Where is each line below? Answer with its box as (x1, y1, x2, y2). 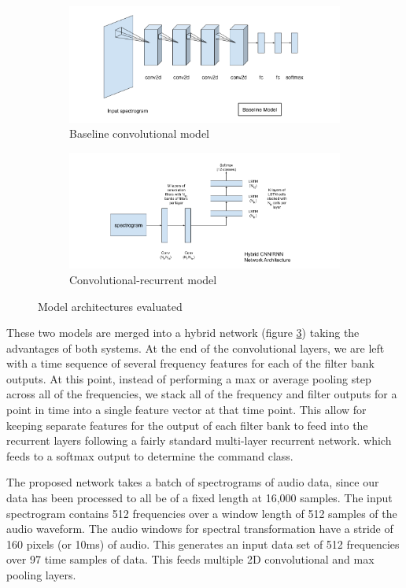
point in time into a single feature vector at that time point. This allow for (6, 401, 367, 418)
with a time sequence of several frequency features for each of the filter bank (6, 355, 375, 372)
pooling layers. (6, 567, 76, 582)
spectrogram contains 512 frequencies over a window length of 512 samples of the (6, 505, 397, 521)
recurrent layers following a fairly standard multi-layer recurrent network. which (6, 432, 392, 449)
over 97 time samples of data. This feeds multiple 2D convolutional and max (6, 551, 375, 568)
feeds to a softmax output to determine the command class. (6, 447, 293, 464)
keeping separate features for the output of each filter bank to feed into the (6, 416, 368, 433)
